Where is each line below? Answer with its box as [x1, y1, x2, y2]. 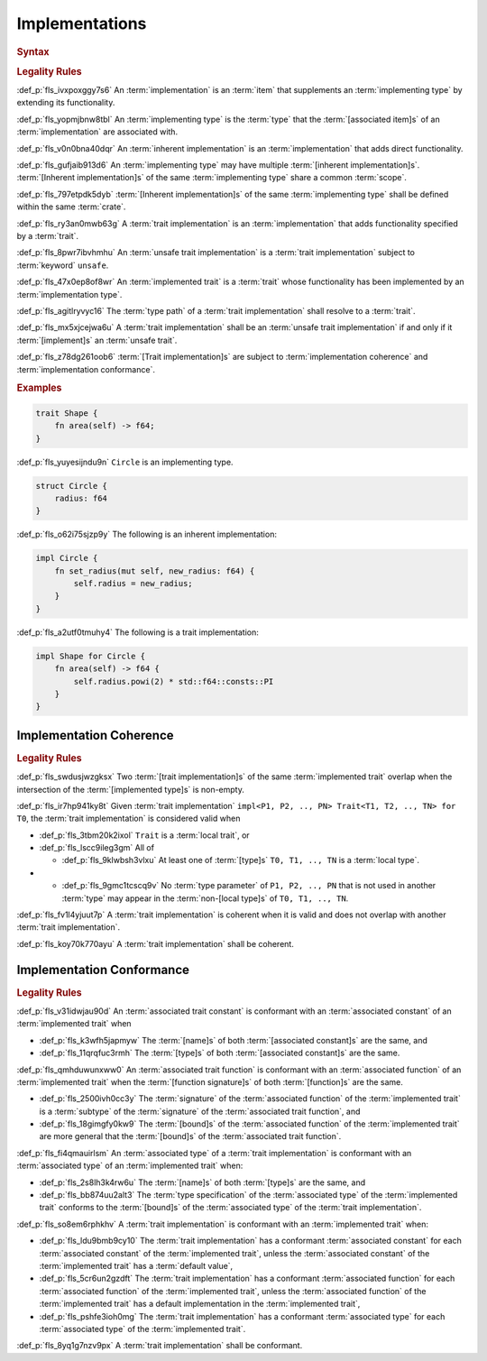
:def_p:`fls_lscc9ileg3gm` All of [39, 842, 155, 853]
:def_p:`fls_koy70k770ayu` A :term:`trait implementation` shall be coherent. [16, 938, 295, 949]
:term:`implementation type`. [16, 289, 123, 299]
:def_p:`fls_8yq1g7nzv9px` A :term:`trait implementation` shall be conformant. [16, 1340, 303, 1351]
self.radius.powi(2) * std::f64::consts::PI [73, 676, 274, 686]
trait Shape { [35, 408, 98, 418]
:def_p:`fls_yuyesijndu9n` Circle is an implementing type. [16, 456, 234, 467]
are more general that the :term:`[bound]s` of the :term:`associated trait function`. [39, 1131, 342, 1142]
